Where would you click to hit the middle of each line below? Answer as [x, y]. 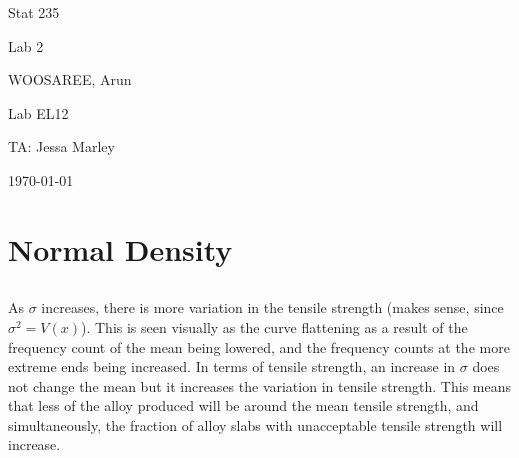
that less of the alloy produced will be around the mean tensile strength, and [243, 405]
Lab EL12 [38, 112]
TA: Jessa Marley [61, 146]
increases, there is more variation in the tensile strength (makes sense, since [272, 307]
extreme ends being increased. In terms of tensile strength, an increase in [232, 366]
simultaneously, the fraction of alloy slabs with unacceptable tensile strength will [255, 424]
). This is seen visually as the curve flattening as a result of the [274, 326]
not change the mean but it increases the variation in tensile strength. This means [259, 385]
